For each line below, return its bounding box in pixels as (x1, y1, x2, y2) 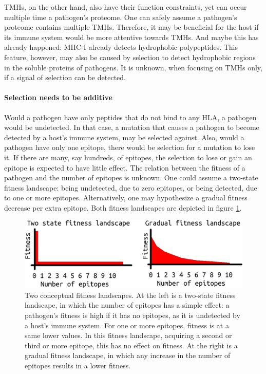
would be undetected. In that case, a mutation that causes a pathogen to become (4, 122, 259, 133)
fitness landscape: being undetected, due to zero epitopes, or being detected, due (4, 182, 257, 193)
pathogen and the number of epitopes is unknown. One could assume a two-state (4, 172, 258, 183)
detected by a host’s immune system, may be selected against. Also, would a (4, 132, 244, 142)
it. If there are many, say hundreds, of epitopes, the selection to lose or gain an (4, 152, 252, 162)
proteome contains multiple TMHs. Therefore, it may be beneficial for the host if (4, 22, 259, 32)
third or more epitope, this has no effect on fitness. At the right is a (25, 340, 238, 350)
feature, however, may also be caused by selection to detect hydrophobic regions (4, 51, 256, 62)
